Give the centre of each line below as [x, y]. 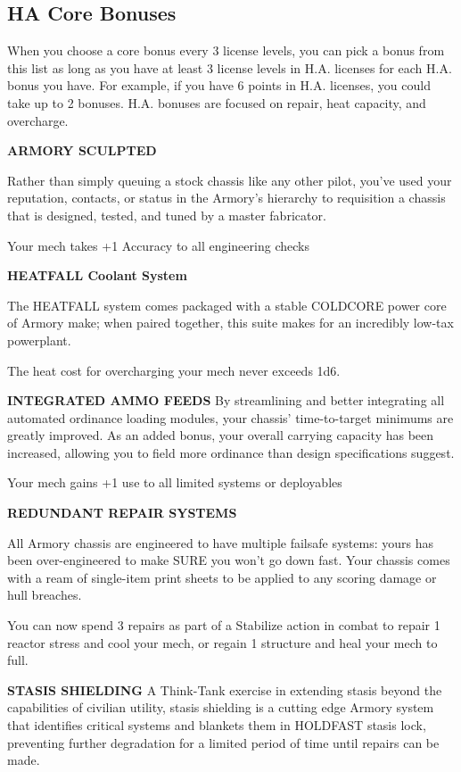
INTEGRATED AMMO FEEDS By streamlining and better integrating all [226, 400]
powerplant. [39, 340]
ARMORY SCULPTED [82, 150]
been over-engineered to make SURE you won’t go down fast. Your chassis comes [229, 560]
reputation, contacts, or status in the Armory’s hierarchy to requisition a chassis [226, 198]
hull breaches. [45, 595]
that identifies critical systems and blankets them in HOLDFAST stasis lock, [217, 725]
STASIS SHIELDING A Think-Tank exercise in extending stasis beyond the [225, 689]
